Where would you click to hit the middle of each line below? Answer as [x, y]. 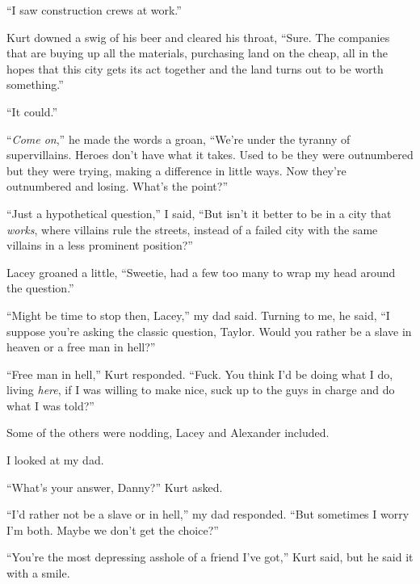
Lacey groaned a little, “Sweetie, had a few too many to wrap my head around [201, 272]
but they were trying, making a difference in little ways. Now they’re [176, 170]
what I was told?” [50, 405]
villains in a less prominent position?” [100, 245]
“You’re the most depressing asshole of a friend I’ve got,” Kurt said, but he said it [210, 557]
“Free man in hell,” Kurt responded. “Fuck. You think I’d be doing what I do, [200, 374]
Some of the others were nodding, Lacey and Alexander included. [168, 433]
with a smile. [38, 573]
